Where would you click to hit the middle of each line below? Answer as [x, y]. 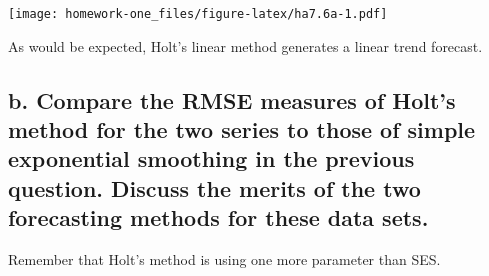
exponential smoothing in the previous [211, 158]
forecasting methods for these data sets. [218, 217]
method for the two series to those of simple [242, 129]
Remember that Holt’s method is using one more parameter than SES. [224, 259]
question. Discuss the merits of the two [214, 187]
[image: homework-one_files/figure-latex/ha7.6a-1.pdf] [198, 14]
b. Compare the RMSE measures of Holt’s [232, 99]
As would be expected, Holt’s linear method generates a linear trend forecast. [245, 45]
